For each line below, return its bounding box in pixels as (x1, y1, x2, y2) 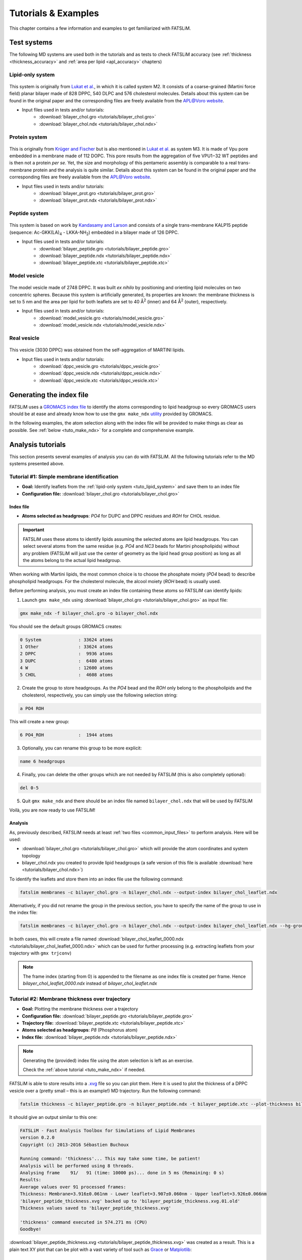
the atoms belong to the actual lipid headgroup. (23, 557, 121, 563)
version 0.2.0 (20, 1135, 55, 1141)
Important (23, 527, 45, 533)
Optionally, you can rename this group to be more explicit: (22, 745, 142, 751)
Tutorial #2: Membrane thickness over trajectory (9, 995, 131, 1002)
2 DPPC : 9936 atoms (20, 651, 113, 657)
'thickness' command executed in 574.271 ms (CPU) (20, 1219, 148, 1225)
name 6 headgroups (20, 759, 65, 764)
